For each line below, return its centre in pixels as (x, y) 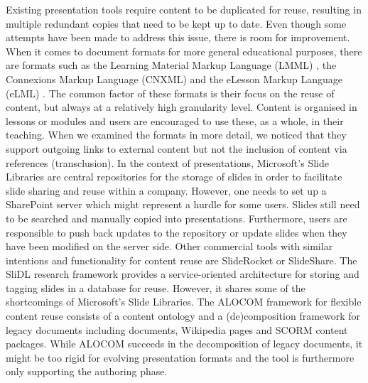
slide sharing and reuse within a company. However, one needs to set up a (166, 190)
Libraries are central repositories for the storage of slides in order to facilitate (174, 177)
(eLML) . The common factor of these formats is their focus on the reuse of (170, 93)
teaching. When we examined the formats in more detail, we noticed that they (176, 135)
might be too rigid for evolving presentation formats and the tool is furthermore (180, 357)
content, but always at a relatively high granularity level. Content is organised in (182, 107)
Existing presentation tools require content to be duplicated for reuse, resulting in (184, 9)
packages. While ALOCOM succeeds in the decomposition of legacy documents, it (184, 344)
